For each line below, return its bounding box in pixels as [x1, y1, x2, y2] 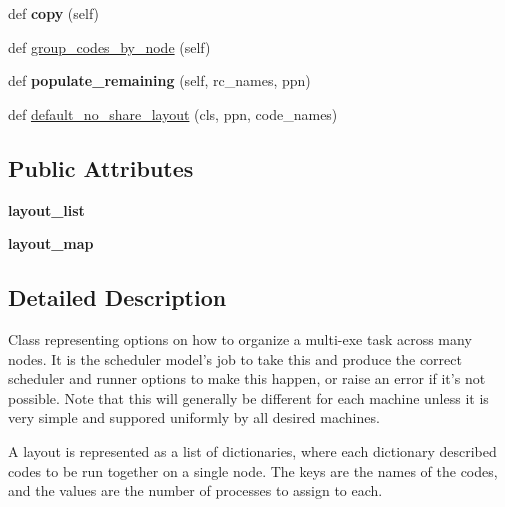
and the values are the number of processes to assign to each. [8, 480, 383, 501]
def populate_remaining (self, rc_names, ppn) [8, 70, 311, 91]
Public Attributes [8, 152, 194, 183]
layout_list [8, 199, 85, 220]
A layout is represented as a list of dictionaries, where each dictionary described [8, 440, 497, 461]
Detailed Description [8, 282, 227, 313]
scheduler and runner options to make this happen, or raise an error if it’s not [8, 368, 486, 389]
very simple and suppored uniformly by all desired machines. [8, 407, 380, 428]
